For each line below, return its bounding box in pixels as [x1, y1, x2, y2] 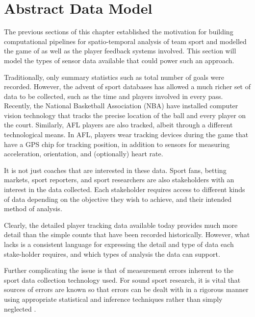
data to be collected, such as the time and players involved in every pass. [4, 91, 223, 101]
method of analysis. [4, 203, 62, 214]
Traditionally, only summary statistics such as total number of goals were [4, 72, 225, 82]
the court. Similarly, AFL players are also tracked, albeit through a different [4, 120, 233, 130]
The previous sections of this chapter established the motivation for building [4, 26, 233, 37]
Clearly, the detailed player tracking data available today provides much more [4, 219, 238, 230]
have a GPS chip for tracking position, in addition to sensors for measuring [4, 139, 230, 149]
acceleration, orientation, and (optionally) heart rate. [4, 148, 163, 159]
